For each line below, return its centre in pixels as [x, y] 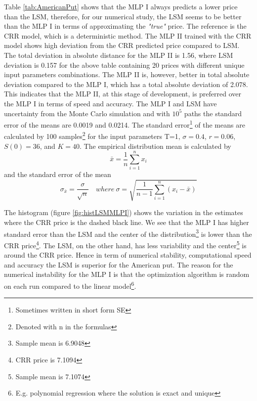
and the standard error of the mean [58, 174]
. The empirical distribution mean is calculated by [155, 146]
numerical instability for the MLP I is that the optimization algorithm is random [127, 274]
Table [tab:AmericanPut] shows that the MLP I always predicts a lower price [121, 6]
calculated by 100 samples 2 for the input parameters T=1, [92, 135]
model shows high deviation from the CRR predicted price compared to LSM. [122, 45]
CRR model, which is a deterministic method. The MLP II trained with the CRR [128, 35]
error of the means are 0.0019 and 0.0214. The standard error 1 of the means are [125, 124]
